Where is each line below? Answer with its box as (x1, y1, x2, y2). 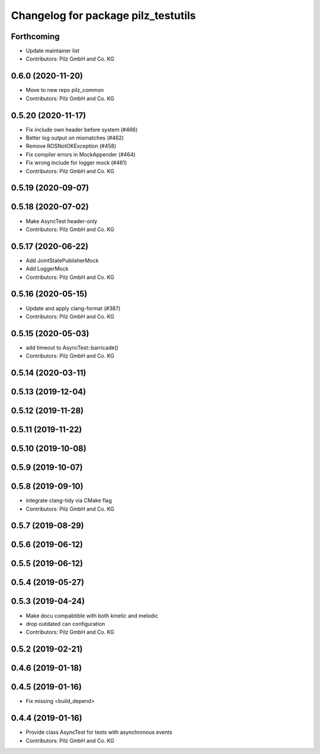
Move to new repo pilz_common (25, 87, 104, 94)
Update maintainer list (25, 47, 80, 55)
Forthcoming (11, 31, 60, 42)
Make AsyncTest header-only (25, 217, 98, 225)
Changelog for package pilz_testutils (11, 9, 196, 22)
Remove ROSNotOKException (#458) (25, 142, 117, 149)
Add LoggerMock (25, 265, 69, 272)
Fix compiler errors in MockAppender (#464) (25, 151, 136, 158)
